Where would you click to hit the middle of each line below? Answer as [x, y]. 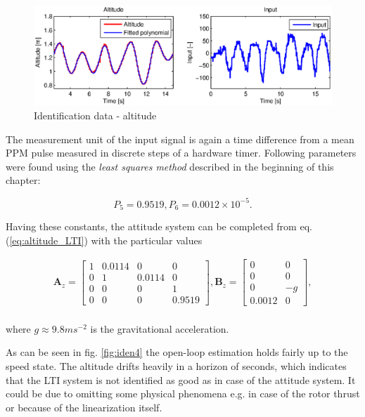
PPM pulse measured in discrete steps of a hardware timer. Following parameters [181, 153]
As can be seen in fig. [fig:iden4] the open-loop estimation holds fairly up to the [177, 352]
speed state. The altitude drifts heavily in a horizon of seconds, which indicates [176, 366]
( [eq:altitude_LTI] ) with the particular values [104, 240]
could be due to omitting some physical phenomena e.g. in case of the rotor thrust [183, 393]
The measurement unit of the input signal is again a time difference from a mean [180, 139]
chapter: [23, 180]
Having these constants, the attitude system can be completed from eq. [159, 226]
